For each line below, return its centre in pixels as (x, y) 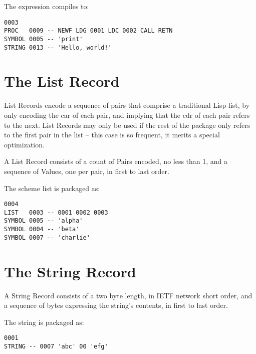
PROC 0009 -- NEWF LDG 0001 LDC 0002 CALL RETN (88, 31)
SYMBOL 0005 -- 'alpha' (44, 221)
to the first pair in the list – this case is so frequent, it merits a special (112, 135)
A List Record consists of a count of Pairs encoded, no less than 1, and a (116, 161)
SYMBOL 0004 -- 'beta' (42, 229)
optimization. (24, 144)
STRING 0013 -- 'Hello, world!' (58, 47)
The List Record (62, 81)
